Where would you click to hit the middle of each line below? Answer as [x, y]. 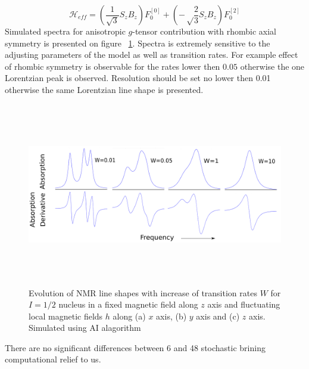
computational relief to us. [53, 359]
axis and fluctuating [244, 304]
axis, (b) [171, 316]
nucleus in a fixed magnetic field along [128, 304]
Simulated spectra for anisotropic [65, 31]
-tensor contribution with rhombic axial [204, 31]
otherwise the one [272, 66]
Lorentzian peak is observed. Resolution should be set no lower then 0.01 [138, 78]
